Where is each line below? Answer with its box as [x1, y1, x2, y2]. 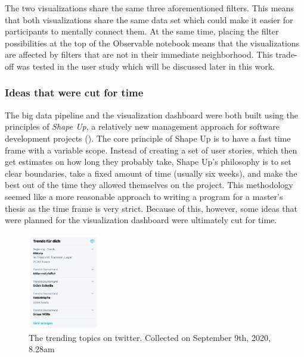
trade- [275, 48, 297, 61]
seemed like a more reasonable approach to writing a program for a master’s [5, 190, 283, 202]
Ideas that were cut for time [5, 85, 144, 100]
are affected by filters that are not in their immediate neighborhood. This [5, 48, 273, 61]
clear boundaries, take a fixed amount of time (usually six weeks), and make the [5, 167, 297, 179]
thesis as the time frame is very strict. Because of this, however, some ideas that [5, 202, 297, 214]
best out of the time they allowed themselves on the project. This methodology [5, 178, 293, 191]
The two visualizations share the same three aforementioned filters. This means [5, 2, 294, 14]
